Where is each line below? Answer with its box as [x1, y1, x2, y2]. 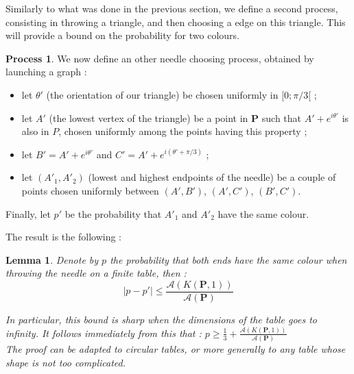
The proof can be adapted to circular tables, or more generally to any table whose [5, 342, 346, 356]
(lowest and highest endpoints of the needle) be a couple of [88, 170, 336, 184]
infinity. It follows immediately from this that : [5, 325, 202, 340]
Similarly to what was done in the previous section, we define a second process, [5, 1, 338, 15]
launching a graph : [5, 64, 87, 79]
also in [21, 124, 49, 138]
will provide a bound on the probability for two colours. [5, 28, 239, 42]
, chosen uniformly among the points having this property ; [58, 124, 307, 138]
